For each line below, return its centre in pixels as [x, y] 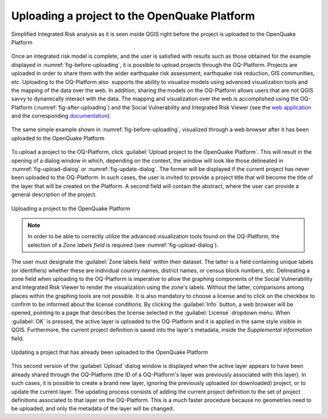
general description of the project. [54, 195]
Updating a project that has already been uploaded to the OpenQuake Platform [110, 352]
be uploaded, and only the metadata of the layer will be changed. [93, 409]
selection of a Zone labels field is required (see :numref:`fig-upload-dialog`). [123, 245]
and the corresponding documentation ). [61, 116]
